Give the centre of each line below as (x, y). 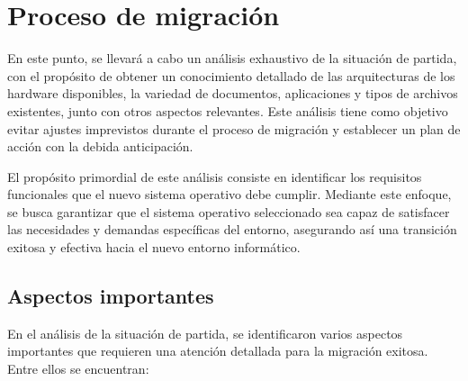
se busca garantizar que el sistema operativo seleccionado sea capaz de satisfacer (229, 211)
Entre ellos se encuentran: (78, 369)
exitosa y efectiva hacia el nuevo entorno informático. (154, 247)
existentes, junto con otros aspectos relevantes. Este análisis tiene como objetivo (228, 110)
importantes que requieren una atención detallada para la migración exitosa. (218, 351)
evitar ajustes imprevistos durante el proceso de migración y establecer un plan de (234, 128)
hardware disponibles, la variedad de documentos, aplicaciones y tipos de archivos (233, 93)
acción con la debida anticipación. (100, 146)
